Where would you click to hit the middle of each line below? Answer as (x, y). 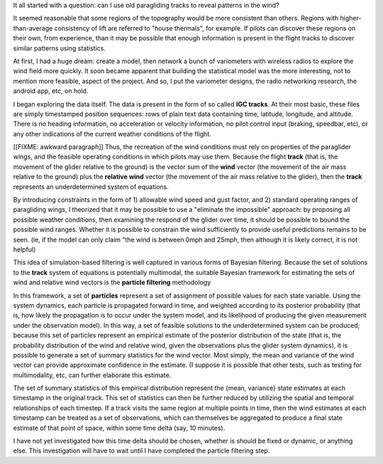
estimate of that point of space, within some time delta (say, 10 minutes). (119, 428)
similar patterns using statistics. (60, 48)
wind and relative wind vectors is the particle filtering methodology (112, 282)
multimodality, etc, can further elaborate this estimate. (92, 375)
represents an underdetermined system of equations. (91, 187)
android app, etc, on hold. (51, 91)
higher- (351, 18)
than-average (33, 28)
